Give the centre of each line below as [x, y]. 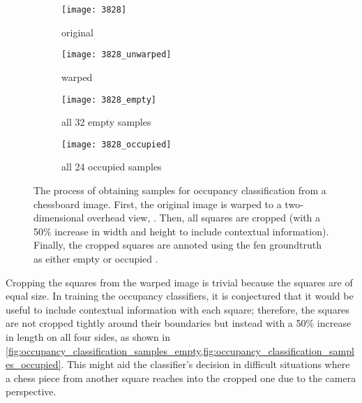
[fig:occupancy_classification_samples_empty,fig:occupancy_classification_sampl [180, 350]
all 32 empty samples [106, 122]
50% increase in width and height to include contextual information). [181, 231]
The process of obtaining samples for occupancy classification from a [180, 190]
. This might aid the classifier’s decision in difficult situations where [205, 364]
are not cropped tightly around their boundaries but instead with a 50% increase [179, 323]
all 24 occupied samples [112, 167]
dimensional [59, 218]
